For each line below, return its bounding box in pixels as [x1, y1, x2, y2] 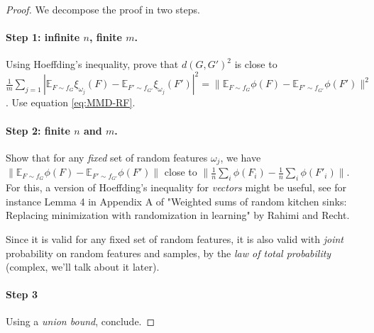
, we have [220, 149, 261, 164]
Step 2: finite [6, 123, 70, 137]
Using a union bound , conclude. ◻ [6, 314, 155, 329]
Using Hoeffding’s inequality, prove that [6, 57, 179, 72]
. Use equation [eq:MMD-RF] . [6, 95, 136, 110]
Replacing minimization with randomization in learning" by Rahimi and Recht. [6, 208, 350, 222]
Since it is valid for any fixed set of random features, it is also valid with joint [6, 231, 343, 246]
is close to [234, 57, 277, 72]
